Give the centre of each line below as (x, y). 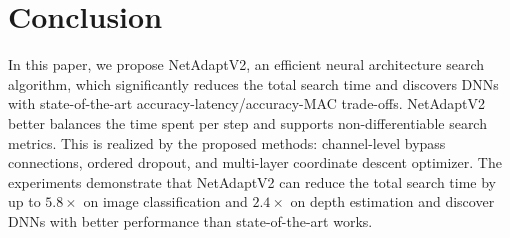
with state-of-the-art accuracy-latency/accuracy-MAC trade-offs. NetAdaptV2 (247, 103)
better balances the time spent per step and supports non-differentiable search (247, 122)
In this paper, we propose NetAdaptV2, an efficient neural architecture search (246, 64)
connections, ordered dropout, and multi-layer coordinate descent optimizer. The (255, 162)
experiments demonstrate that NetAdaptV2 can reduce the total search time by (252, 181)
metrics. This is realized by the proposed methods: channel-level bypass (227, 142)
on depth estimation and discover (392, 201)
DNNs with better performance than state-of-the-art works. (190, 220)
